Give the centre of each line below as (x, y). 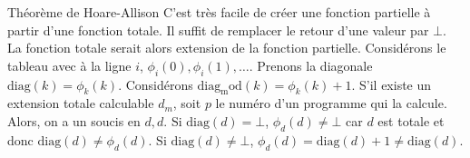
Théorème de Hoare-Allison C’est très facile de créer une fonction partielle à (219, 12)
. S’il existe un (392, 84)
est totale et (411, 120)
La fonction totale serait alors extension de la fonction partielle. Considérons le (227, 48)
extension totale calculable (81, 103)
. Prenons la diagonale (311, 65)
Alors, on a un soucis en (74, 120)
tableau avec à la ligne (69, 65)
